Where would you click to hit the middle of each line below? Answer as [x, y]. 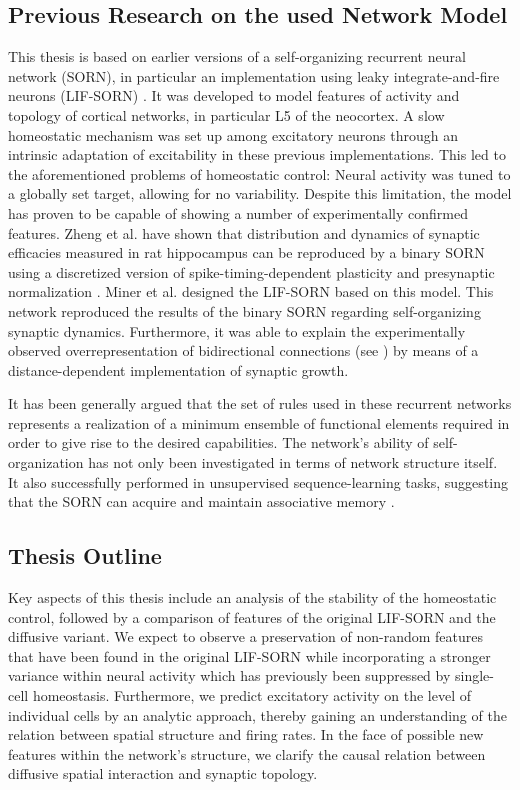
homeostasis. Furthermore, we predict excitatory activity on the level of [251, 695]
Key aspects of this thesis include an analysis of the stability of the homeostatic [252, 597]
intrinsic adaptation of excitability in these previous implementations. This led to [257, 154]
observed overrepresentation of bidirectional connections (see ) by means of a [243, 350]
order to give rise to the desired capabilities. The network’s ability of [218, 442]
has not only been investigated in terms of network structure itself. [293, 462]
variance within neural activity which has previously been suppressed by [229, 675]
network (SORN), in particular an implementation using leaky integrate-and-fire [254, 75]
